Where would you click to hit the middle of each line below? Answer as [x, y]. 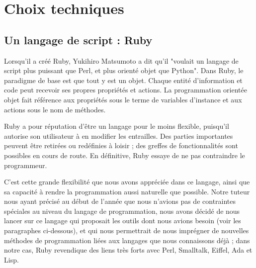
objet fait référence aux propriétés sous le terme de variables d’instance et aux [123, 99]
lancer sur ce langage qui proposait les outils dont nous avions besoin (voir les [123, 221]
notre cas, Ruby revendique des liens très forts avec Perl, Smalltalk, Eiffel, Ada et [128, 250]
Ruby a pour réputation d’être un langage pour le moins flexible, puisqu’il [117, 126]
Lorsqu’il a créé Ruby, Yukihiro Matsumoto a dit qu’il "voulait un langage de [121, 60]
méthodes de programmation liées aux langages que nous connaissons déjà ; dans [127, 240]
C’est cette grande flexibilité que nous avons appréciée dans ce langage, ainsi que [127, 182]
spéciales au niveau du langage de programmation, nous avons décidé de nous [122, 211]
